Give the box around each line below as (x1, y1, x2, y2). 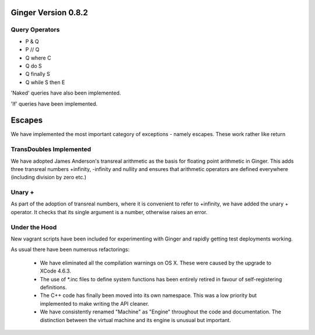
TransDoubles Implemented (10, 145, 92, 153)
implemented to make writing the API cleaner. (40, 300, 149, 307)
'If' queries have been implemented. (10, 100, 97, 107)
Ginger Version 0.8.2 (10, 8, 89, 18)
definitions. (40, 284, 67, 291)
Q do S (25, 62, 42, 69)
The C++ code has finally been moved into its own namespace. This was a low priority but (40, 292, 257, 299)
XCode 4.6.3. (40, 267, 71, 274)
